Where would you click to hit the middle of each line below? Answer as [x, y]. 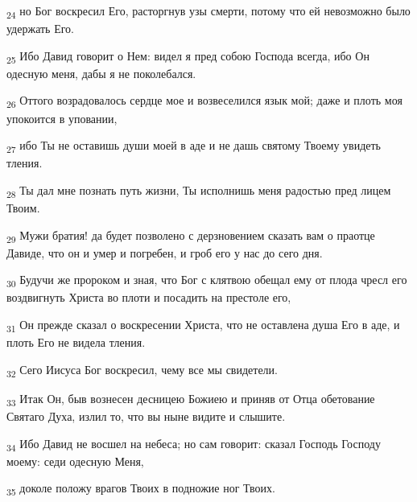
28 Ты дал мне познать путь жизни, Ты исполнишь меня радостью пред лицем [199, 191]
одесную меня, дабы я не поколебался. [101, 73]
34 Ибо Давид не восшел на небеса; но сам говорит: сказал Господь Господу [194, 444]
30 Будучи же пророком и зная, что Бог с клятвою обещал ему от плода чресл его [207, 281]
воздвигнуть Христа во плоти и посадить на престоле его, [149, 297]
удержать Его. [40, 29]
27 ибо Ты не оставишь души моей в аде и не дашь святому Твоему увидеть [194, 146]
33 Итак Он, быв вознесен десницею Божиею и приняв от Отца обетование [191, 399]
